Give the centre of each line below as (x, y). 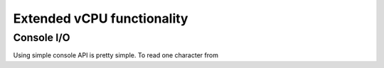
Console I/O (42, 38)
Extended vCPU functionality (101, 18)
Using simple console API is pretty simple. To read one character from (116, 55)
